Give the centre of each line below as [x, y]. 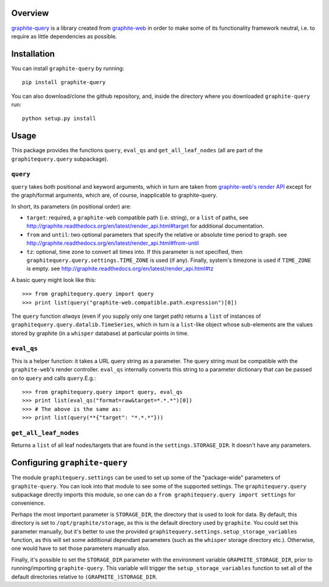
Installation [33, 54]
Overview [30, 13]
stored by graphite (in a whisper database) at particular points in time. [100, 333]
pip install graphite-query [64, 83]
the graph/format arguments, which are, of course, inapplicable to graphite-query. [114, 195]
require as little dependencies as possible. [64, 36]
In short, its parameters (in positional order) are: [71, 206]
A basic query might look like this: [54, 279]
